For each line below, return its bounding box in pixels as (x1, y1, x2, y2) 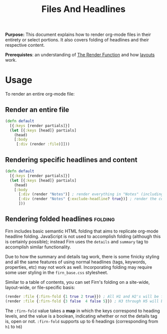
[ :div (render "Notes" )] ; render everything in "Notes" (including (18, 192, 164, 197)
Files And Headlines (41, 3, 126, 15)
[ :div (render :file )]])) (16, 142, 70, 147)
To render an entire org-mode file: (5, 91, 75, 97)
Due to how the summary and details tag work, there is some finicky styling (5, 253, 160, 259)
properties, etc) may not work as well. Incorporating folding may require (5, 264, 153, 270)
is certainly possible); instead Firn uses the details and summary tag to (5, 238, 149, 244)
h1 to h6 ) (5, 324, 22, 330)
